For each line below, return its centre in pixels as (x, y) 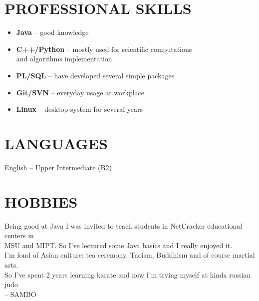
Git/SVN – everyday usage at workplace (80, 92)
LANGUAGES (56, 143)
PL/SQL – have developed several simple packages (95, 75)
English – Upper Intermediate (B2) (58, 167)
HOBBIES (41, 201)
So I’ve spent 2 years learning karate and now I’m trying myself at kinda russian (128, 274)
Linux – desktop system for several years (80, 109)
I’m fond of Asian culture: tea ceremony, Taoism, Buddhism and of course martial (130, 255)
